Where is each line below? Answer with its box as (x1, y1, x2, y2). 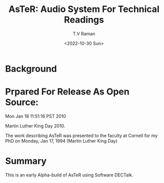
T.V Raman (72, 30, 95, 36)
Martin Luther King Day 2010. (5, 122, 65, 128)
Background (5, 63, 57, 74)
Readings (64, 14, 104, 25)
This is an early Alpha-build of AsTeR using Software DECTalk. (5, 171, 133, 178)
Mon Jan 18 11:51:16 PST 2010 (5, 113, 66, 119)
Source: (5, 96, 39, 108)
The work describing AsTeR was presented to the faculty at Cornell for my (5, 132, 158, 138)
